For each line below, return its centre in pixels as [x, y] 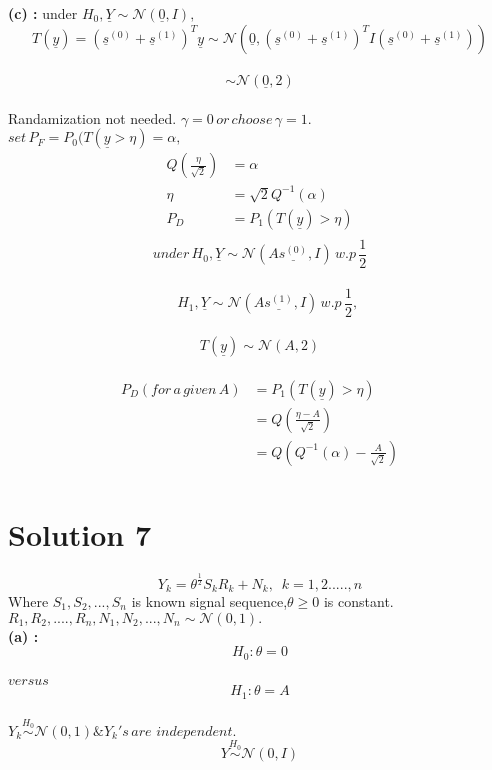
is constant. [358, 600]
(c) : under [43, 13]
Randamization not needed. [92, 117]
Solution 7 [80, 534]
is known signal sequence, [209, 600]
